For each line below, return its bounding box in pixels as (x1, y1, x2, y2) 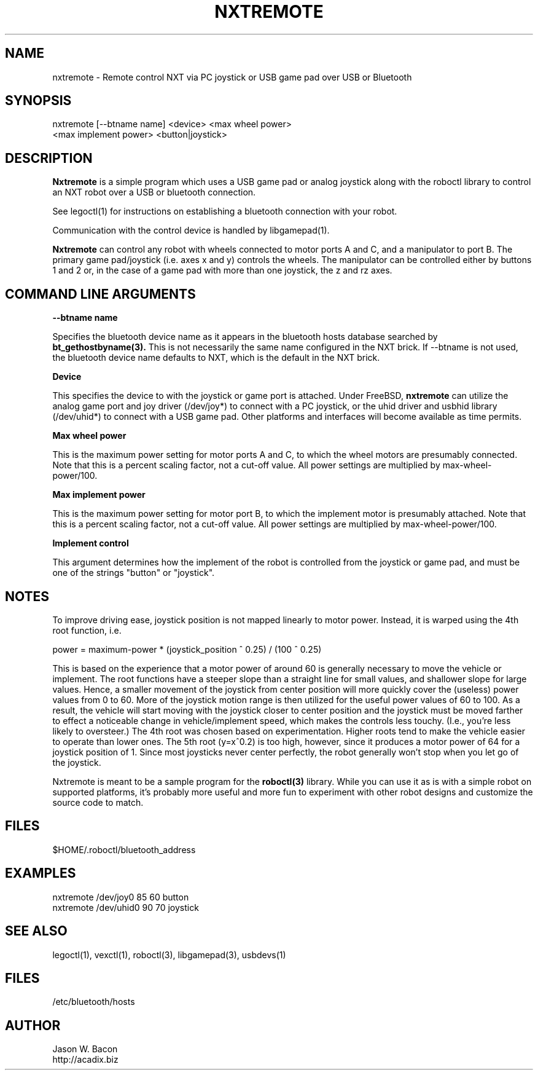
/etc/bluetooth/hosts (52, 996, 135, 1007)
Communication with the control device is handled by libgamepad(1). (52, 225, 330, 236)
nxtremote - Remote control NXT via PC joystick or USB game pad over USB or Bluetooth (52, 71, 412, 82)
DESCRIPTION (5, 150, 93, 166)
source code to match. (52, 797, 144, 808)
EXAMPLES (5, 865, 76, 881)
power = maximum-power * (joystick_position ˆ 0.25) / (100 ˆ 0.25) (52, 644, 322, 655)
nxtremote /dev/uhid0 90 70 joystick (52, 902, 199, 913)
